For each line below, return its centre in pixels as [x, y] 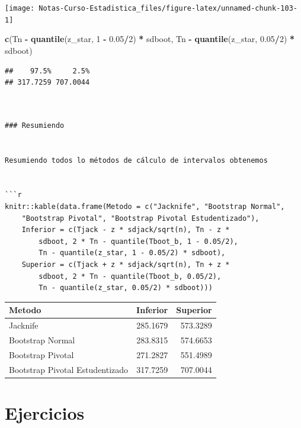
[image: [20, 8]
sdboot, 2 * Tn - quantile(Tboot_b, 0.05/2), [130, 276]
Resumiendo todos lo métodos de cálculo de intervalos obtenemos [136, 160]
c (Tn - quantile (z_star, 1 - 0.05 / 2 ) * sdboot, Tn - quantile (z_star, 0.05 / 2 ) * [150, 39]
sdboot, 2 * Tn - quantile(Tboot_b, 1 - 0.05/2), [138, 241]
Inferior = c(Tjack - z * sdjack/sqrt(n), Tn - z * [126, 230]
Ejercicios [45, 412]
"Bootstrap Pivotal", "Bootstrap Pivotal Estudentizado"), [140, 218]
